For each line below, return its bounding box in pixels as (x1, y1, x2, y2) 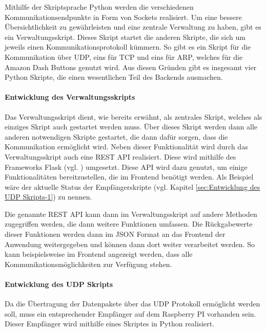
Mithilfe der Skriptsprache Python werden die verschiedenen (5, 2, 194, 12)
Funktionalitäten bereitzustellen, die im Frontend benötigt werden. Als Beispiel (5, 171, 254, 182)
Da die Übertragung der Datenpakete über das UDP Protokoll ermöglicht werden (5, 298, 260, 309)
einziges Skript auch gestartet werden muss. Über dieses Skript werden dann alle (5, 121, 258, 132)
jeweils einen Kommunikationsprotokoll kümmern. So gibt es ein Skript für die (5, 41, 251, 52)
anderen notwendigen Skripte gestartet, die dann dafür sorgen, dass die (5, 131, 228, 142)
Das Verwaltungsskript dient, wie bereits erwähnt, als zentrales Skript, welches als (5, 111, 262, 122)
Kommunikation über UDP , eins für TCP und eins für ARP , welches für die (5, 51, 243, 62)
